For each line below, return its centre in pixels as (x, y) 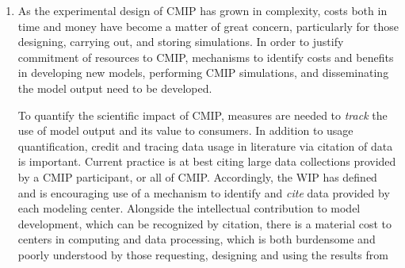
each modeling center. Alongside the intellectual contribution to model (189, 208)
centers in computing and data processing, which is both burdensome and (197, 239)
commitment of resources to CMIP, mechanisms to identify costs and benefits (206, 57)
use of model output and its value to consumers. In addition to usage (185, 130)
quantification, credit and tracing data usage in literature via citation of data (205, 145)
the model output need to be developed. (115, 88)
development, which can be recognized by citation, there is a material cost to (204, 223)
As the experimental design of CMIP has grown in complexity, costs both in (202, 10)
